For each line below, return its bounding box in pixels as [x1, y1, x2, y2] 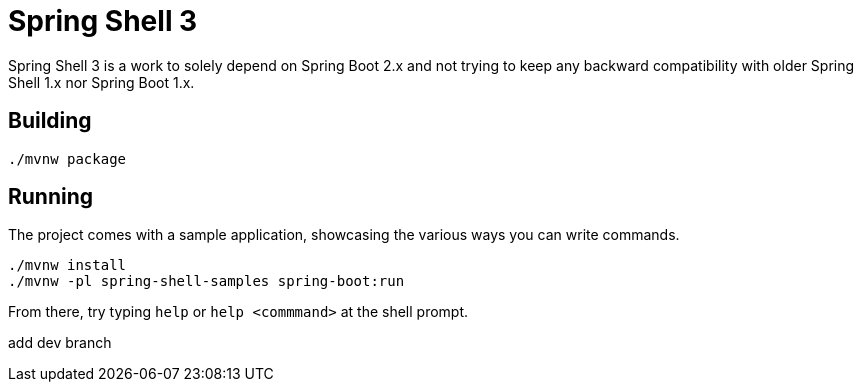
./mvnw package [8, 150, 127, 167]
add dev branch [8, 334, 112, 352]
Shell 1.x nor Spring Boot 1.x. [8, 73, 195, 91]
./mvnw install [8, 257, 127, 274]
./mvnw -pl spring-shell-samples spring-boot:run [8, 273, 405, 290]
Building [8, 108, 92, 134]
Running [8, 184, 94, 210]
